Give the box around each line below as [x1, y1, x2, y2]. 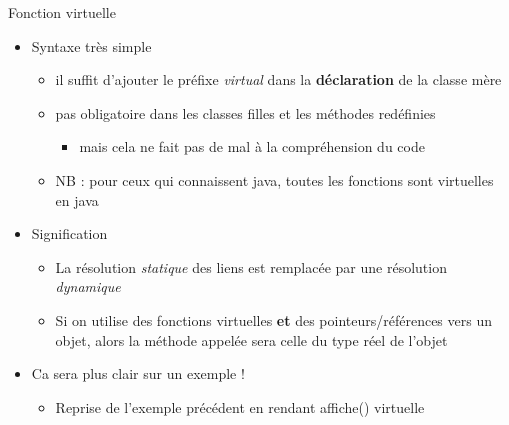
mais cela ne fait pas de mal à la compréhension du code [79, 136, 425, 157]
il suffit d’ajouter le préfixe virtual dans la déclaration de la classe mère [55, 69, 502, 90]
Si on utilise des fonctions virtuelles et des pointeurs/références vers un [55, 309, 492, 330]
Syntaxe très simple [31, 35, 152, 56]
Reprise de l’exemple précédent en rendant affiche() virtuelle [55, 396, 425, 417]
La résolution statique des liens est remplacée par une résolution [55, 256, 447, 277]
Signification [31, 223, 108, 244]
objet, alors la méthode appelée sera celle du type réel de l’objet [55, 329, 448, 350]
